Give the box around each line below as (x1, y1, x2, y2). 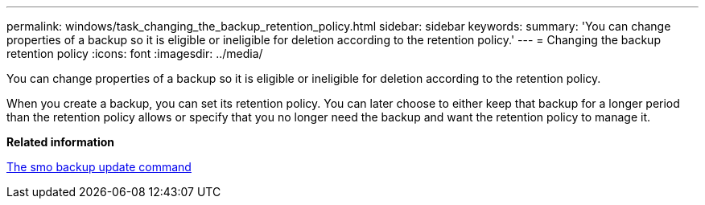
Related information (6, 135, 115, 149)
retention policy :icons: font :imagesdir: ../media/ (6, 47, 263, 60)
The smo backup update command (6, 160, 192, 174)
